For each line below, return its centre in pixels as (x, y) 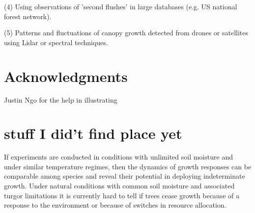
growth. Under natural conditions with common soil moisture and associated (119, 186)
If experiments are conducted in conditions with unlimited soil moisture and (118, 157)
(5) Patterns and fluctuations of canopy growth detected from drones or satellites (126, 33)
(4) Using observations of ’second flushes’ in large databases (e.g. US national (121, 6)
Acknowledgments (66, 76)
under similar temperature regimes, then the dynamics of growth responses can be (128, 166)
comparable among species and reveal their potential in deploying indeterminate (125, 176)
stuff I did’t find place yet (93, 133)
